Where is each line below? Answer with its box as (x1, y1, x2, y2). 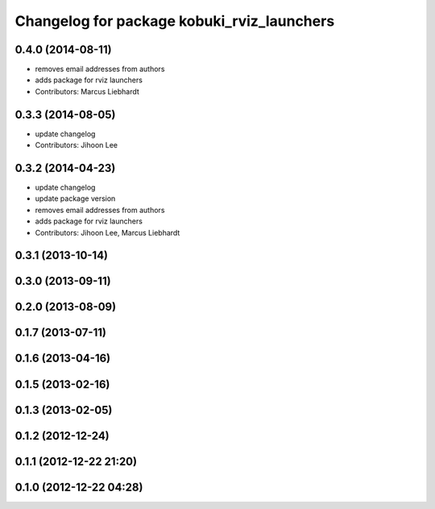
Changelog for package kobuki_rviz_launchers (14, 12, 335, 30)
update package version (35, 194, 116, 203)
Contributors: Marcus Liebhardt (35, 86, 140, 96)
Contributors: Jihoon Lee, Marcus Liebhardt (35, 227, 180, 237)
